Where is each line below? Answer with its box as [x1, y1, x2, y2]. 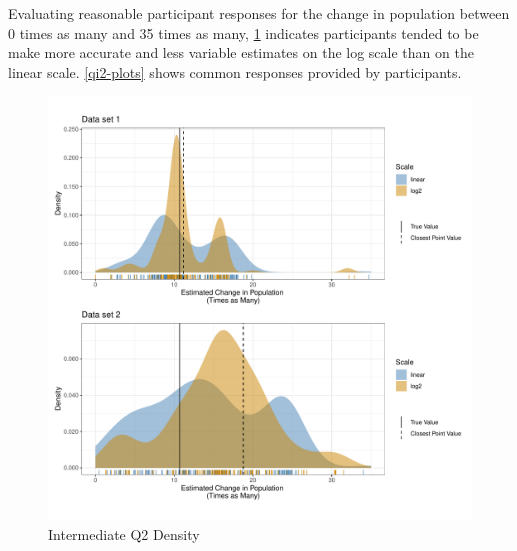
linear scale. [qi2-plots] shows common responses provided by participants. [8, 61, 462, 82]
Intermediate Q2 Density [48, 523, 200, 544]
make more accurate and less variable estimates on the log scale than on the [8, 42, 474, 63]
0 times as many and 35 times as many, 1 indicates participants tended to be [8, 22, 479, 43]
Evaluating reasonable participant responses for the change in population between [8, 3, 510, 23]
